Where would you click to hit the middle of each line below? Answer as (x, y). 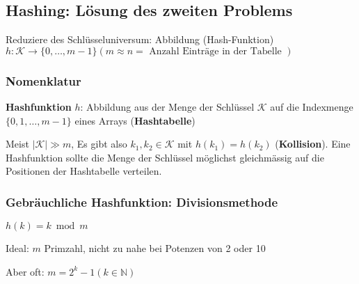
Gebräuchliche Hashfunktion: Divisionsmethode (142, 202)
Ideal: (17, 248)
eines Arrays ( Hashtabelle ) (135, 120)
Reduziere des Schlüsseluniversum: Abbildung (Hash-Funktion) (140, 39)
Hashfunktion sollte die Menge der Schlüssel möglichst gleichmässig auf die (165, 157)
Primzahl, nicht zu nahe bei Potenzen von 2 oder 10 (155, 248)
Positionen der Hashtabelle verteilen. (84, 171)
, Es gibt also (99, 144)
